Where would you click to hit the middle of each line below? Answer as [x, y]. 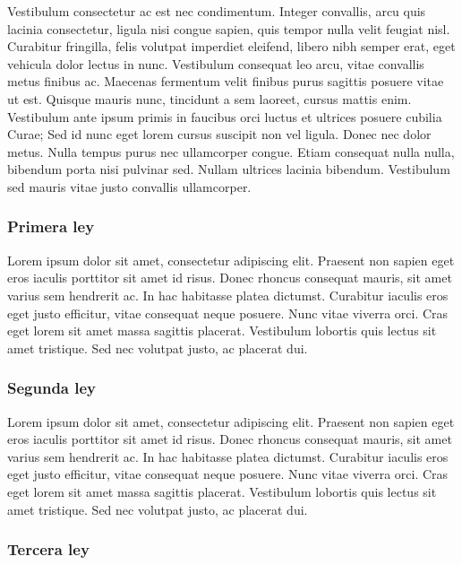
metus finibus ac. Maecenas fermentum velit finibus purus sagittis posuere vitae [226, 81]
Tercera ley [48, 549]
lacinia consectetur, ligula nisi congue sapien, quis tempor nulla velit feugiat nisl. [229, 28]
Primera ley [51, 226]
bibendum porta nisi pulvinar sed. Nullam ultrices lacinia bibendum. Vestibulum [229, 169]
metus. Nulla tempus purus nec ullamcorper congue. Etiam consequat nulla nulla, [231, 151]
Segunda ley [52, 388]
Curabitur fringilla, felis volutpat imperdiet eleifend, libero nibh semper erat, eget [231, 46]
